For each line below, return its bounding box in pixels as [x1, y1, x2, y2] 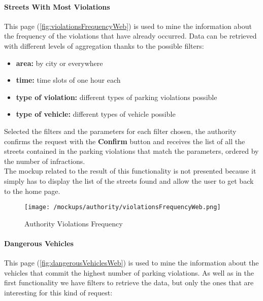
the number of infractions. [4, 155, 85, 166]
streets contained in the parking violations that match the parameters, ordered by [4, 146, 259, 156]
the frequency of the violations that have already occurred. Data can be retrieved [4, 30, 257, 41]
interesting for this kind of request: [4, 287, 113, 297]
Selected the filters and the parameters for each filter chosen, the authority [4, 125, 237, 136]
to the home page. [4, 185, 60, 196]
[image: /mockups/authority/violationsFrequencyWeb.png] [24, 204, 221, 211]
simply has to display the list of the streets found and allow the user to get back [4, 175, 254, 186]
